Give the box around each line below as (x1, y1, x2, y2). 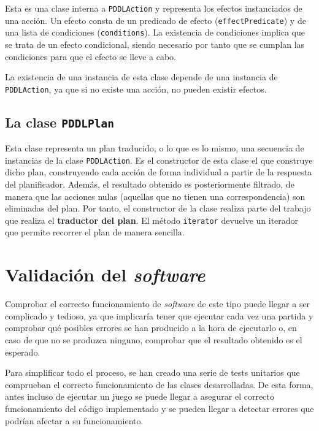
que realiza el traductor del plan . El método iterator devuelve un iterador (5, 213, 299, 226)
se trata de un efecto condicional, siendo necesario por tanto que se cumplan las (5, 37, 305, 50)
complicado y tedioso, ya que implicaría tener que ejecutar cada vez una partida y (5, 309, 313, 322)
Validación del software (5, 262, 206, 288)
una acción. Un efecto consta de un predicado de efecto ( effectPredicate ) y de (5, 13, 306, 26)
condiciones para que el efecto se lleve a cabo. (5, 50, 176, 63)
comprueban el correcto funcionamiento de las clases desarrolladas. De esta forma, (5, 378, 313, 391)
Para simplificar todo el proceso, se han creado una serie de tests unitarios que (5, 366, 300, 379)
